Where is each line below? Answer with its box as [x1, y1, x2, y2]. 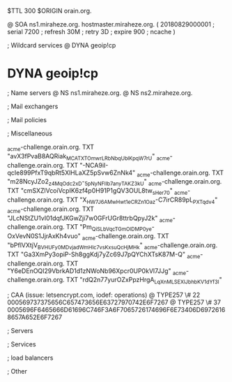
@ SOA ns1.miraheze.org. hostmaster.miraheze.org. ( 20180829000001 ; [7, 20, 215, 28]
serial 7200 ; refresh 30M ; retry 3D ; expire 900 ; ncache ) [7, 28, 176, 36]
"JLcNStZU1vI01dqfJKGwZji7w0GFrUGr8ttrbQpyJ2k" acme [7, 214, 173, 223]
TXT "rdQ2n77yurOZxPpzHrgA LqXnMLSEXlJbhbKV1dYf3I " [65, 276, 223, 286]
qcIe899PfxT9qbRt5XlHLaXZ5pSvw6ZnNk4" [7, 168, 136, 177]
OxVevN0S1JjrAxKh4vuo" [7, 232, 82, 240]
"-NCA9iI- [79, 161, 109, 169]
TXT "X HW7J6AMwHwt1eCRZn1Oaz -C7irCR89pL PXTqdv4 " [65, 196, 218, 205]
